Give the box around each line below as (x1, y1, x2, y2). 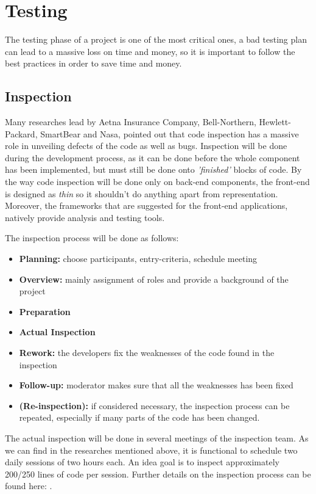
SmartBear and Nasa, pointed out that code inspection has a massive (40, 127, 299, 140)
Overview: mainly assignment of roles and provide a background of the (19, 272, 289, 285)
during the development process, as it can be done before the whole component (5, 151, 300, 164)
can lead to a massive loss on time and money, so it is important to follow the (5, 45, 295, 57)
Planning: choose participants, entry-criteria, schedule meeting (19, 252, 258, 265)
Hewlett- (259, 115, 291, 128)
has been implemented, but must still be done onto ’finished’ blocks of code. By (5, 163, 302, 176)
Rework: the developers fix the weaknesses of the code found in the (19, 346, 275, 359)
